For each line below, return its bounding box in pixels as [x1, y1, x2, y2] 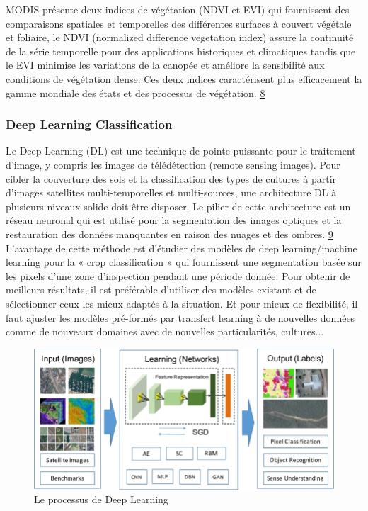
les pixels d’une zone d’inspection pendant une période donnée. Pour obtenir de [6, 268, 350, 283]
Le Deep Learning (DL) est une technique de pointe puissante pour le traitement [6, 143, 356, 158]
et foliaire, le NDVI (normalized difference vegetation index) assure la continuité [6, 30, 354, 45]
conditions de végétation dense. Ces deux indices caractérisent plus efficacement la [6, 71, 362, 86]
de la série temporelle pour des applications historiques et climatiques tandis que [6, 43, 356, 58]
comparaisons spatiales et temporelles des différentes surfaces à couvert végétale [6, 16, 352, 30]
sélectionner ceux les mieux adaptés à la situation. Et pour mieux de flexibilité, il [6, 296, 358, 310]
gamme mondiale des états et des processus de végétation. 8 [6, 85, 265, 100]
